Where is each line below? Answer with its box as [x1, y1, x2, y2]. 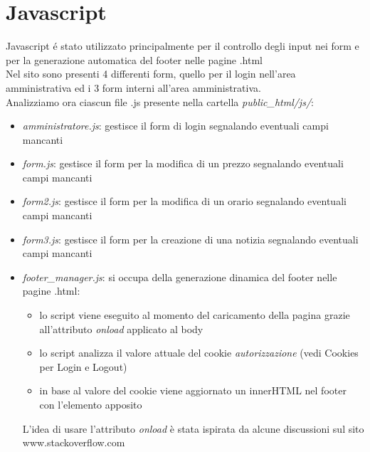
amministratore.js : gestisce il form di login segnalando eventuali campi [22, 118, 329, 133]
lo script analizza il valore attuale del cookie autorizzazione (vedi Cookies [39, 345, 359, 360]
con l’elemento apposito [39, 397, 142, 411]
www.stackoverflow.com [22, 435, 125, 450]
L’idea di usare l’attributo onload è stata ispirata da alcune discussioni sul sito [22, 421, 364, 436]
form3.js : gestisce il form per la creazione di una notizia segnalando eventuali [22, 231, 359, 246]
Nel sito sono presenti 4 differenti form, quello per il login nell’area [6, 66, 296, 81]
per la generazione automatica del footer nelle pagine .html [6, 52, 263, 67]
